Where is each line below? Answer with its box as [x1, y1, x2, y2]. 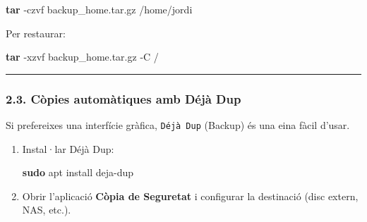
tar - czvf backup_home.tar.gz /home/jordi [6, 2, 193, 16]
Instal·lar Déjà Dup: [22, 141, 114, 156]
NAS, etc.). [22, 202, 71, 217]
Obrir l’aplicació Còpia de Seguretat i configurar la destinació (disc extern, [22, 188, 359, 203]
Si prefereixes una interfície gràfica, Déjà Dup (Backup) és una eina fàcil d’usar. [6, 118, 350, 132]
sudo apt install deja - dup [22, 165, 134, 180]
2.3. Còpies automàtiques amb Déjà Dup [6, 90, 241, 107]
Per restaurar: [6, 25, 66, 40]
